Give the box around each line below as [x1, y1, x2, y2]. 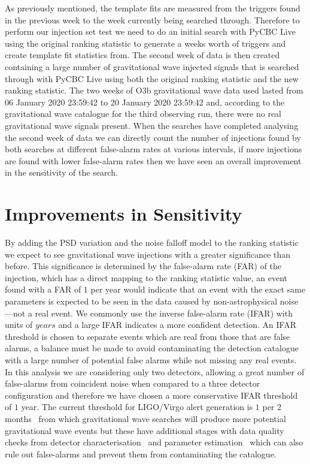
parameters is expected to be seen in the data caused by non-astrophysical [5, 295, 278, 307]
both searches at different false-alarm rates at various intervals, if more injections [5, 143, 302, 155]
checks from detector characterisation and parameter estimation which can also [5, 436, 303, 448]
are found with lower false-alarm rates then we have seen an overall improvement [5, 154, 302, 167]
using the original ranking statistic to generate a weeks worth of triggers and [5, 37, 286, 49]
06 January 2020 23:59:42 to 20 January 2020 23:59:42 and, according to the [5, 95, 285, 108]
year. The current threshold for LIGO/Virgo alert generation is [21, 400, 253, 413]
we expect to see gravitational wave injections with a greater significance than [5, 248, 291, 260]
